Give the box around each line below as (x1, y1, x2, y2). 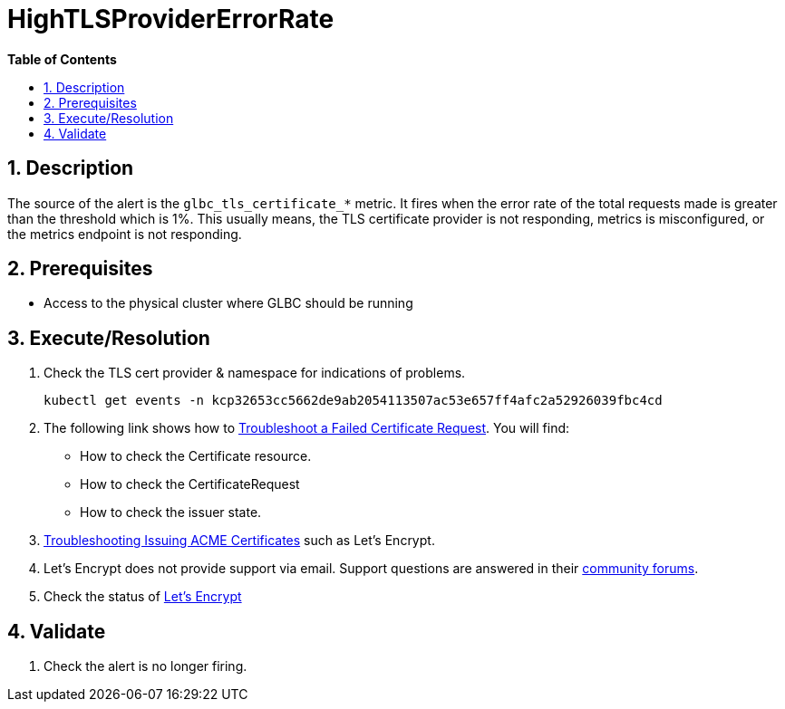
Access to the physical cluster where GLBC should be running (44, 295, 413, 311)
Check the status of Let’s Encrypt (44, 589, 242, 605)
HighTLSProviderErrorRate (7, 4, 334, 34)
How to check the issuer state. (80, 504, 262, 521)
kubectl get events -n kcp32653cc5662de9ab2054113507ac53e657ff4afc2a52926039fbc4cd (44, 393, 663, 408)
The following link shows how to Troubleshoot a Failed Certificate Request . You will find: (44, 420, 570, 436)
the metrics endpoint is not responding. (7, 225, 242, 242)
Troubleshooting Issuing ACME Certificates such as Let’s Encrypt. (44, 532, 435, 549)
